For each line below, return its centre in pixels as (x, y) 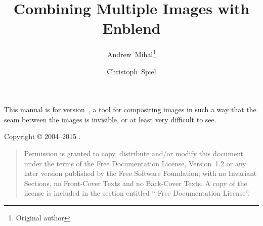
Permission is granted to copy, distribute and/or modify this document (134, 153)
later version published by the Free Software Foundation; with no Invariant (140, 173)
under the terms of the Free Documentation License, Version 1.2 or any (135, 163)
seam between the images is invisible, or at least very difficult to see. (110, 119)
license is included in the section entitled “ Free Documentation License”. (137, 193)
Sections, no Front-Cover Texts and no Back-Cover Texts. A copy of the (136, 183)
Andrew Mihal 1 (131, 53)
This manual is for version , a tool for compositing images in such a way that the (130, 109)
